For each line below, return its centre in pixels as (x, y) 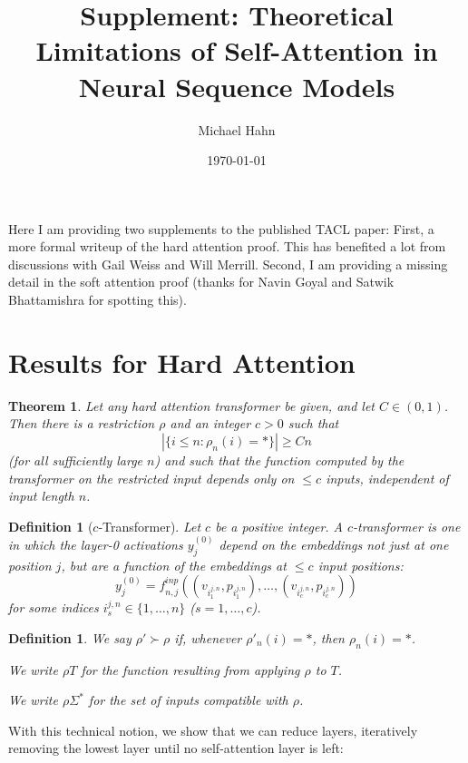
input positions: (361, 565)
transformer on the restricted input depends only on (151, 478)
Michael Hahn (237, 129)
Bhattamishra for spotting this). (97, 300)
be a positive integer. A (279, 526)
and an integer (210, 423)
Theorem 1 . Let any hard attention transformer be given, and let (191, 405)
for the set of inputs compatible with (188, 700)
